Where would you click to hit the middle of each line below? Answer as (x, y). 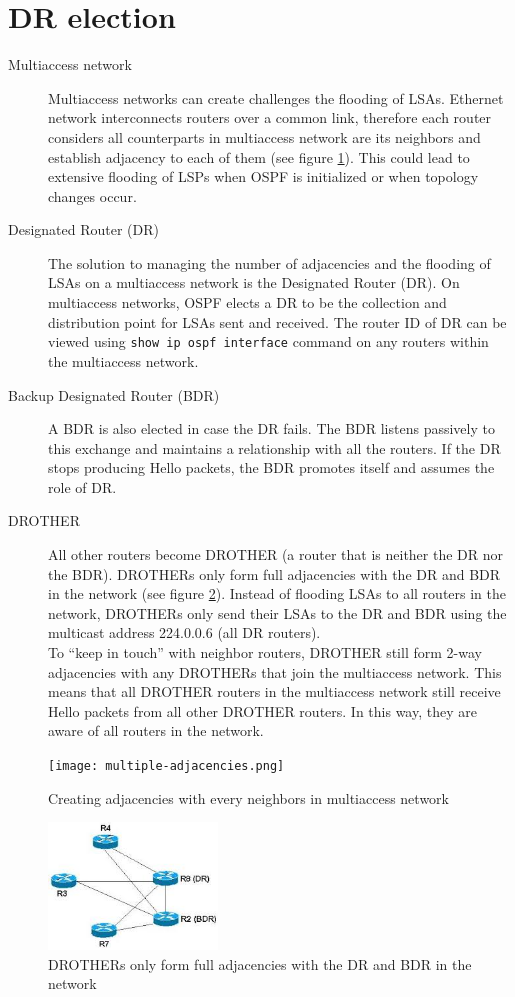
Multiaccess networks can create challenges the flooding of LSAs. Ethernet (276, 97)
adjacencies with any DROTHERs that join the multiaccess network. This (275, 671)
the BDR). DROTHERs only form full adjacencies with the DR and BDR (274, 573)
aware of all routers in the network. (156, 730)
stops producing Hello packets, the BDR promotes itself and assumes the (271, 467)
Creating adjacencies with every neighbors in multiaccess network (248, 797)
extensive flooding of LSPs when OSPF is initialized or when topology (263, 176)
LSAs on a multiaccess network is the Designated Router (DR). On (254, 282)
